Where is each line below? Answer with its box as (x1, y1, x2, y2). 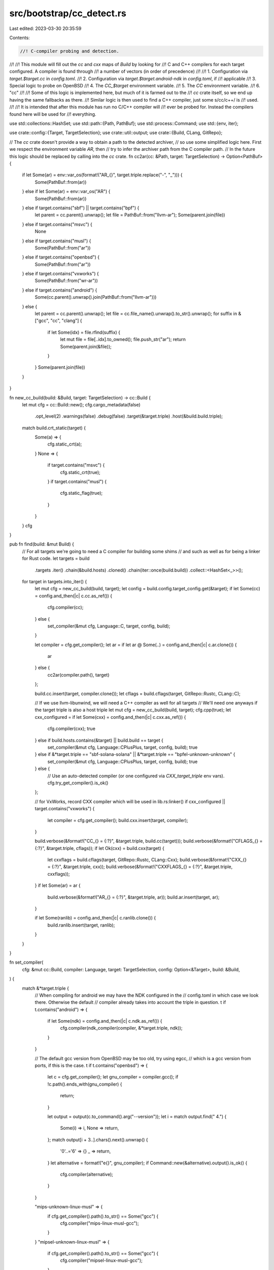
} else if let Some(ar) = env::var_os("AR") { (22, 188, 111, 195)
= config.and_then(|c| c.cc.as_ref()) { (35, 592, 113, 599)
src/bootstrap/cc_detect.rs (9, 8, 126, 19)
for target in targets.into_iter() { (22, 578, 87, 584)
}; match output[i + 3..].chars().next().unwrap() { (47, 1136, 148, 1142)
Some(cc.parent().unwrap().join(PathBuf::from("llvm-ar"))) (35, 294, 157, 300)
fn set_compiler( (9, 959, 44, 965)
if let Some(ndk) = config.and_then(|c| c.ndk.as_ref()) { (47, 1018, 162, 1024)
